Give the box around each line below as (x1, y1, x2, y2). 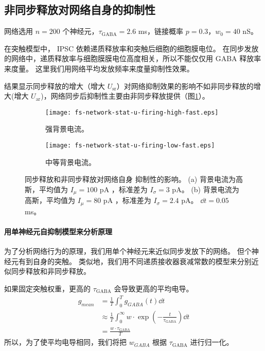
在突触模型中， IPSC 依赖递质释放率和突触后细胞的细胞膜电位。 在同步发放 (4, 43, 259, 53)
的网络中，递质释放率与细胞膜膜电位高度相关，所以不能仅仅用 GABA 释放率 (4, 53, 261, 64)
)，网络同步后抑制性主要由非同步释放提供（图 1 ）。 (41, 90, 209, 101)
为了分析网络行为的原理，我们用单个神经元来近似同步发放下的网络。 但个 (4, 246, 252, 256)
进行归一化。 (190, 337, 234, 347)
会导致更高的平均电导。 (114, 283, 193, 293)
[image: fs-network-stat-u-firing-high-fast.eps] (45, 108, 219, 116)
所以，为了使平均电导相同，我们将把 (4, 337, 127, 347)
